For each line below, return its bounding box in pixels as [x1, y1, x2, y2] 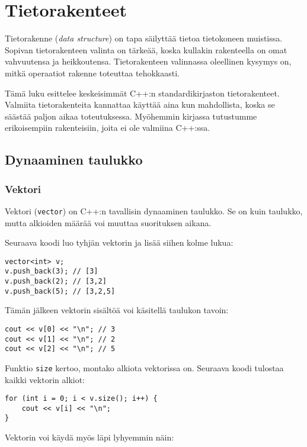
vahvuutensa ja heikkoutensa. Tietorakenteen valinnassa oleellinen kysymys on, [5, 55, 292, 67]
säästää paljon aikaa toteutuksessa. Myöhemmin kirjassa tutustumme [5, 110, 257, 122]
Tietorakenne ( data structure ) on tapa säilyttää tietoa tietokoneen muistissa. [5, 32, 283, 44]
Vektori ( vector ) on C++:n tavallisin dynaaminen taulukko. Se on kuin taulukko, [5, 204, 303, 217]
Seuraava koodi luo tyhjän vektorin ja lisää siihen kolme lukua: [5, 236, 234, 249]
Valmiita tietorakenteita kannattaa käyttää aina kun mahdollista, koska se [5, 98, 275, 111]
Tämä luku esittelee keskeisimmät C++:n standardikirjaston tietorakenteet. [5, 86, 280, 99]
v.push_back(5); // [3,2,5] [5, 287, 116, 295]
